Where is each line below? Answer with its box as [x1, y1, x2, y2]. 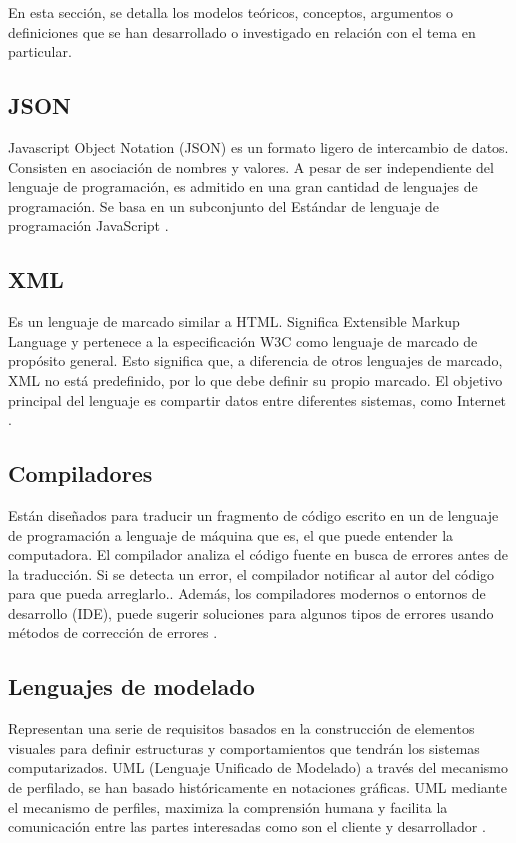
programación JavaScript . [8, 215, 169, 236]
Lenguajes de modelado [8, 671, 255, 702]
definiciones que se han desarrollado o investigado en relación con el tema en [8, 21, 476, 42]
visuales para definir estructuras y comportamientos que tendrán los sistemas [8, 737, 480, 758]
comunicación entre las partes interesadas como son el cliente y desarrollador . [8, 816, 486, 837]
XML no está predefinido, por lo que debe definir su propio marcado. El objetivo [8, 369, 503, 390]
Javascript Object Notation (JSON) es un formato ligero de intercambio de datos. [8, 136, 509, 157]
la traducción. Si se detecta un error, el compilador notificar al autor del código [8, 563, 495, 584]
